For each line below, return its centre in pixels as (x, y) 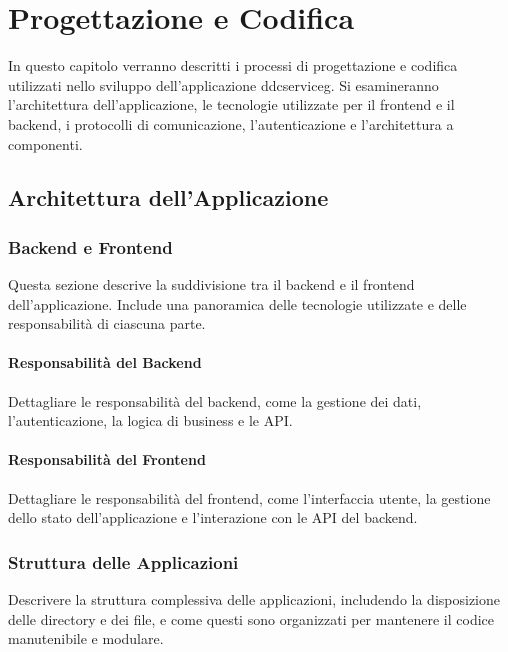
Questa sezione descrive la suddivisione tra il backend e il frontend (211, 284)
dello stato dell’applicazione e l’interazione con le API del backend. (213, 517)
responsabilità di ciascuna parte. (107, 323)
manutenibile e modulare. (86, 638)
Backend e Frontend (90, 246)
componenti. (45, 143)
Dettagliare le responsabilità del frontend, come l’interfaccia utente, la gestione (249, 497)
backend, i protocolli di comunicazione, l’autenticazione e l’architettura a (231, 123)
